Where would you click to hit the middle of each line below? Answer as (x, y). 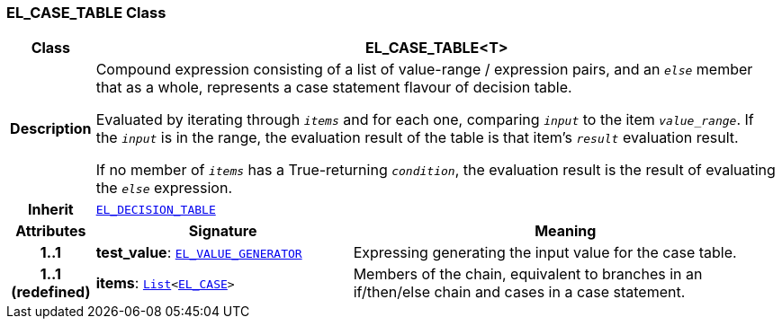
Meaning (566, 231)
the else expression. (164, 188)
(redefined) (51, 292)
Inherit (50, 210)
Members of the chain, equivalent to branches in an (528, 274)
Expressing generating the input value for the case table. (545, 253)
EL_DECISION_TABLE (156, 209)
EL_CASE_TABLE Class (86, 13)
